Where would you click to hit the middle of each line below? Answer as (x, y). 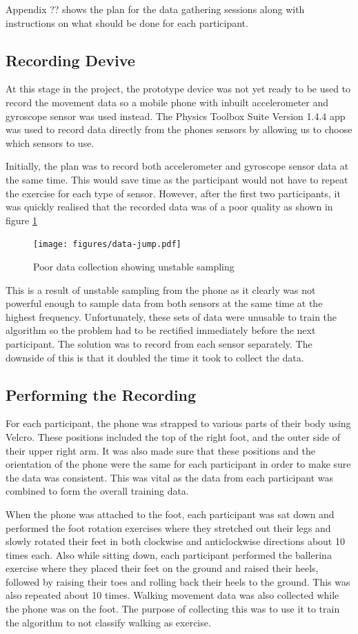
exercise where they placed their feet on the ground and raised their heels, (162, 568)
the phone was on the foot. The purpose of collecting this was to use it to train (173, 609)
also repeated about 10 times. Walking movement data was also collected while (172, 595)
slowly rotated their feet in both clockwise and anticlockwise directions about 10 (175, 541)
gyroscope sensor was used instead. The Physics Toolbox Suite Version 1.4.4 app (176, 116)
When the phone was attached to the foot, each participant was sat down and (170, 514)
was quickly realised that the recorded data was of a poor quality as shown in (169, 207)
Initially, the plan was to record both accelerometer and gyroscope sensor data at (177, 166)
